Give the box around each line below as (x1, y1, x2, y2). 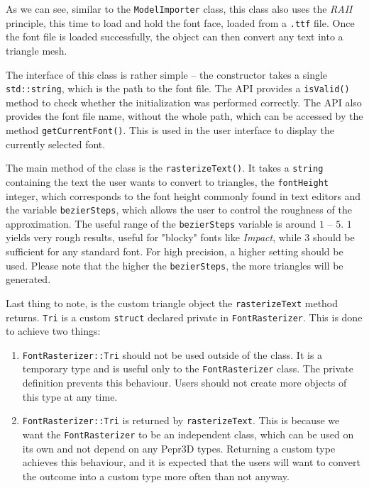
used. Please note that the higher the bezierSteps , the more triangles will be (6, 257, 343, 272)
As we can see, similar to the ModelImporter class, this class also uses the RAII (6, 1, 353, 16)
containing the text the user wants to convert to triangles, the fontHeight (6, 174, 329, 189)
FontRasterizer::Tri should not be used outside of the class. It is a (22, 347, 323, 362)
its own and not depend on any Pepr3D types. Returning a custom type (22, 440, 336, 455)
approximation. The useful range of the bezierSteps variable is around (6, 216, 316, 231)
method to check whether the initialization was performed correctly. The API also (6, 94, 362, 109)
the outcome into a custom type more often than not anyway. (22, 468, 290, 483)
